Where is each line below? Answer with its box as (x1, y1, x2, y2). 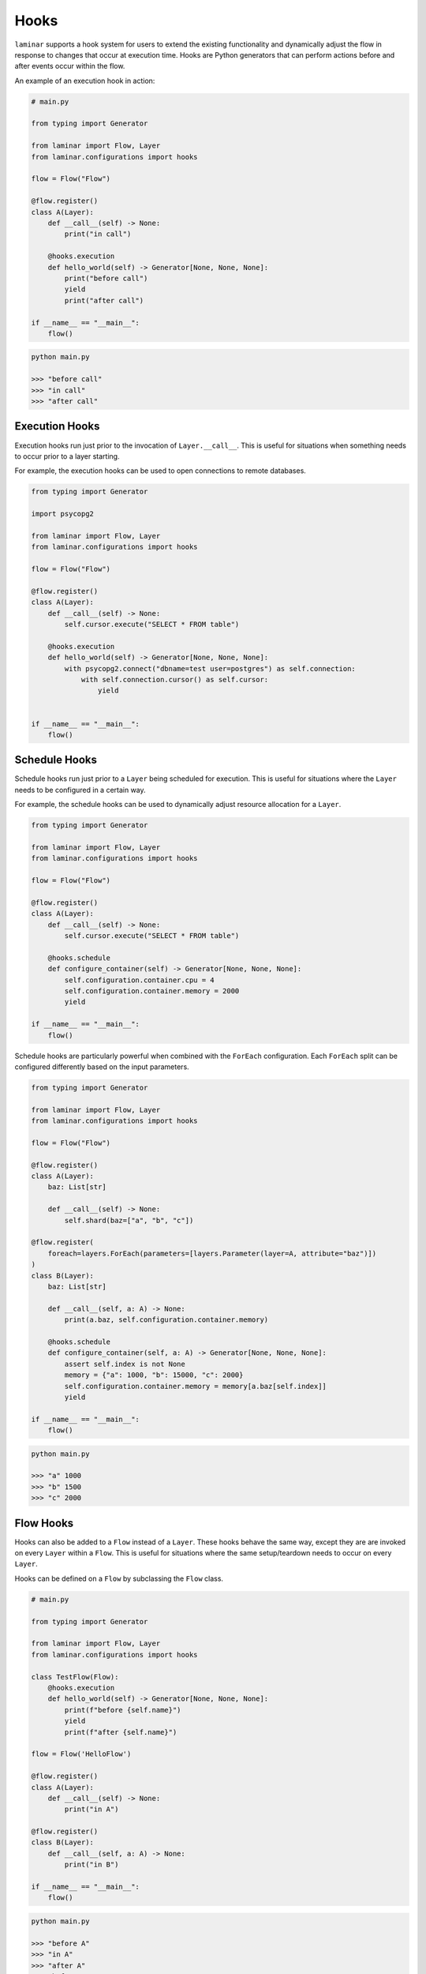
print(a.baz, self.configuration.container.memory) (64, 1315, 269, 1324)
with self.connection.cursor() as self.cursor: (80, 675, 269, 684)
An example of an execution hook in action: (14, 76, 155, 85)
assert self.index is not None (64, 1359, 185, 1368)
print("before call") (64, 273, 148, 283)
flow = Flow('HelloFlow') (31, 1750, 132, 1758)
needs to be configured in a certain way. (14, 785, 146, 794)
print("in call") (64, 230, 132, 238)
